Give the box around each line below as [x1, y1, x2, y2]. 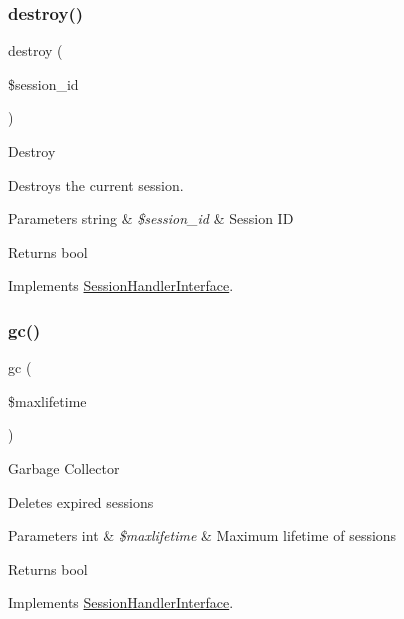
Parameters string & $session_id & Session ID [8, 208, 294, 229]
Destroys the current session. [8, 174, 184, 195]
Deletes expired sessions [8, 491, 154, 512]
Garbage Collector [8, 457, 120, 478]
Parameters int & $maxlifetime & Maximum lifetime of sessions [8, 525, 397, 546]
